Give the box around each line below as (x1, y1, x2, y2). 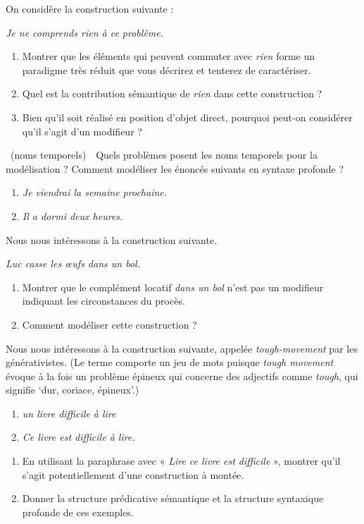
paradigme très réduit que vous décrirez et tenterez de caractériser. (22, 62, 311, 77)
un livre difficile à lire (22, 406, 116, 420)
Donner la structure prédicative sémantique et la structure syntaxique (22, 491, 324, 506)
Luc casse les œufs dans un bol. (6, 256, 140, 271)
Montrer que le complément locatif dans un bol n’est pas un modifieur (22, 279, 324, 294)
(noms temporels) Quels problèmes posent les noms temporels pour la (10, 147, 318, 162)
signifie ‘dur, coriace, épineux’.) (6, 382, 139, 397)
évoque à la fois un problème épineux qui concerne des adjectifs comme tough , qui (6, 368, 358, 383)
